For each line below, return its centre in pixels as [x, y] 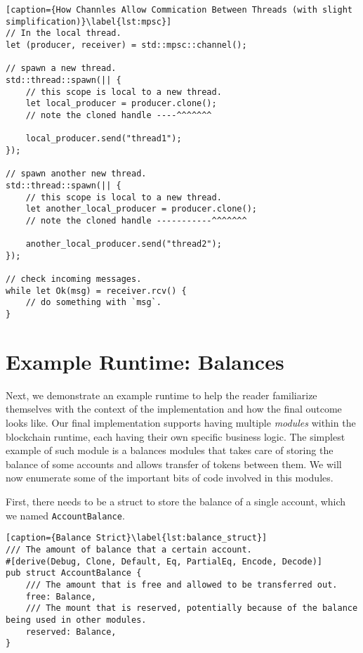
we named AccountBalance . [65, 515]
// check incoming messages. [74, 279]
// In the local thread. [64, 33]
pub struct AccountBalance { [74, 573]
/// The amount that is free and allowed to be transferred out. [181, 584]
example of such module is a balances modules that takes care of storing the [170, 450]
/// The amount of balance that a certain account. [129, 549]
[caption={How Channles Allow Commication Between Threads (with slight [179, 10]
